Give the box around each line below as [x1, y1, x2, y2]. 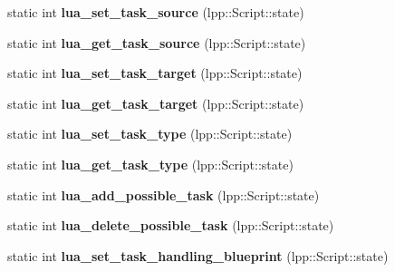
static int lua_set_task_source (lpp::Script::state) [7, 3, 304, 21]
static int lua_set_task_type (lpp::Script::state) [7, 124, 293, 143]
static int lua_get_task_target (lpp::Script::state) [7, 93, 304, 112]
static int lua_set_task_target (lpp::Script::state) [7, 63, 303, 83]
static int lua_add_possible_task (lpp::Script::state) [7, 185, 320, 204]
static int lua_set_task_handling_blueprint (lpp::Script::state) [7, 246, 389, 265]
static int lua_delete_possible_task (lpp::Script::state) [7, 216, 334, 235]
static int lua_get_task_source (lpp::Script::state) [7, 33, 306, 52]
